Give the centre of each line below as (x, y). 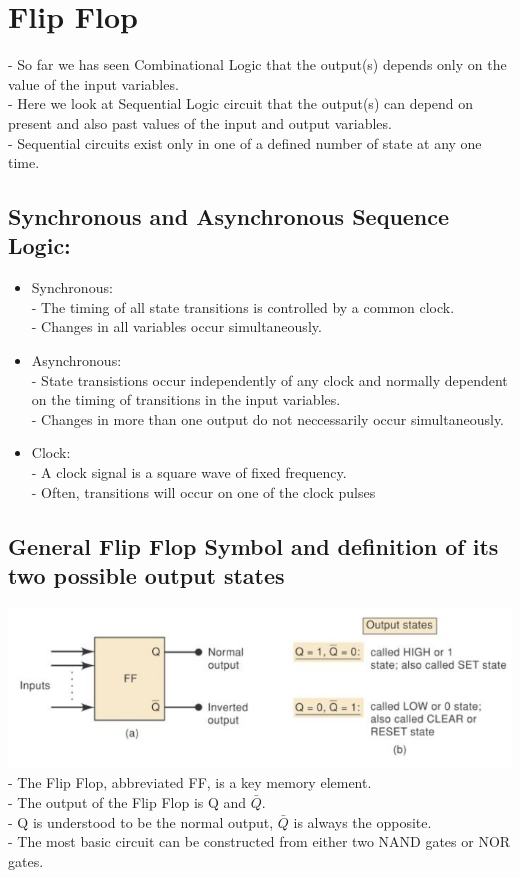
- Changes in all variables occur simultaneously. (176, 326)
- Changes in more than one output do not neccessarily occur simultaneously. (268, 418)
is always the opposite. (362, 821)
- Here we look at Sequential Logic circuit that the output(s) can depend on (241, 103)
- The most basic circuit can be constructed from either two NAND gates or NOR (259, 841)
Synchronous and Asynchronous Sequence (229, 216)
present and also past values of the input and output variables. (200, 122)
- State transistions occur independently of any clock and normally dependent (269, 379)
